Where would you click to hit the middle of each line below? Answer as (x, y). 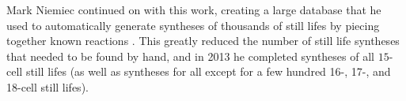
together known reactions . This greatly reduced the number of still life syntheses (203, 41)
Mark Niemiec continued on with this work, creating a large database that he (194, 9)
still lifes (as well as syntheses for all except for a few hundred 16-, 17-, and (208, 71)
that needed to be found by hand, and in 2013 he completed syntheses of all (190, 56)
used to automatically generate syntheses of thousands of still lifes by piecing (193, 25)
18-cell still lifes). (47, 86)
